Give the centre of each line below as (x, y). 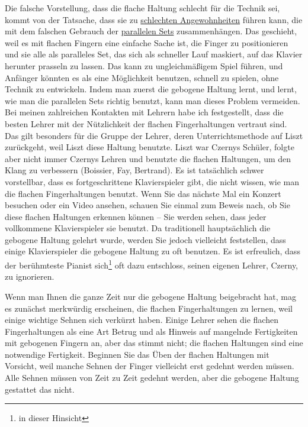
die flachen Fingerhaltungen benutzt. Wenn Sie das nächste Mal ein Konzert (143, 193)
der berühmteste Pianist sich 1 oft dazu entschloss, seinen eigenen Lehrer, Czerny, (152, 264)
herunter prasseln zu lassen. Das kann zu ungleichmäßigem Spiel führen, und (144, 65)
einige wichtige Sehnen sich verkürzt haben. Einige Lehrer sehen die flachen (142, 320)
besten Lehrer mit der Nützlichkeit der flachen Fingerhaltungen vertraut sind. (146, 123)
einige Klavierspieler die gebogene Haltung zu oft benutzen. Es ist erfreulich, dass (153, 251)
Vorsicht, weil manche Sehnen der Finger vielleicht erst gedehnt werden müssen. (150, 366)
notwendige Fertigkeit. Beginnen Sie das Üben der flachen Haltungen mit (137, 354)
